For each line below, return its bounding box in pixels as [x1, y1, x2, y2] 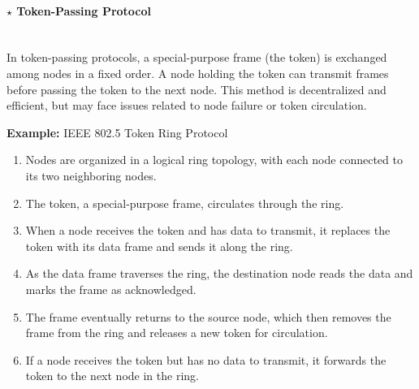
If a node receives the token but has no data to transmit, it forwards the [25, 351, 387, 368]
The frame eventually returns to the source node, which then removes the [25, 308, 391, 325]
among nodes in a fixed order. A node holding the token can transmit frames [6, 64, 389, 81]
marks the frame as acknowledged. [25, 280, 197, 297]
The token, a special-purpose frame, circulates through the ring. [25, 194, 344, 211]
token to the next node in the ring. [25, 367, 199, 384]
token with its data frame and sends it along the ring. [25, 237, 293, 254]
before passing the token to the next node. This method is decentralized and [6, 80, 387, 97]
